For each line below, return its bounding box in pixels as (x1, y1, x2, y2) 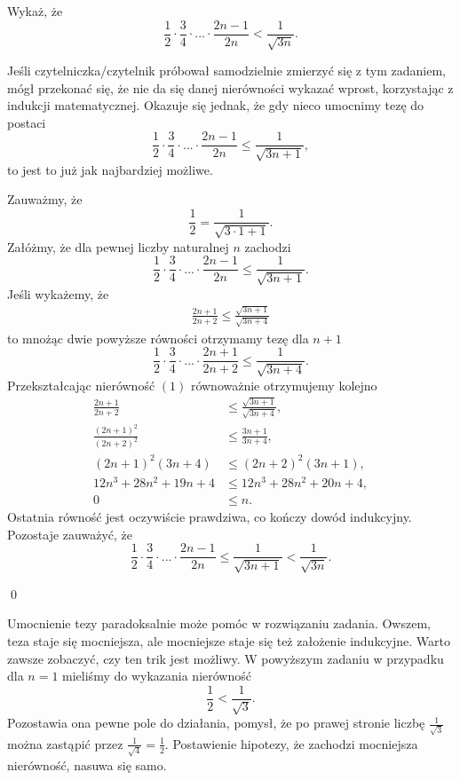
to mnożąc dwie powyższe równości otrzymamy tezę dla (7, 328, 309, 347)
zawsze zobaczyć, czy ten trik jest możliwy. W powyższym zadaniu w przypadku (7, 649, 444, 667)
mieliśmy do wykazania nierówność (62, 666, 251, 685)
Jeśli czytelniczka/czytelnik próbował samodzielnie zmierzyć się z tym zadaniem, (7, 61, 446, 80)
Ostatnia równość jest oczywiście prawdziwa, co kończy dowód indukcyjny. (7, 508, 412, 526)
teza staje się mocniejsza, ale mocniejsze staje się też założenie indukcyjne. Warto (7, 631, 450, 650)
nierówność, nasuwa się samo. (7, 755, 167, 774)
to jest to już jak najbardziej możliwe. (7, 160, 213, 178)
